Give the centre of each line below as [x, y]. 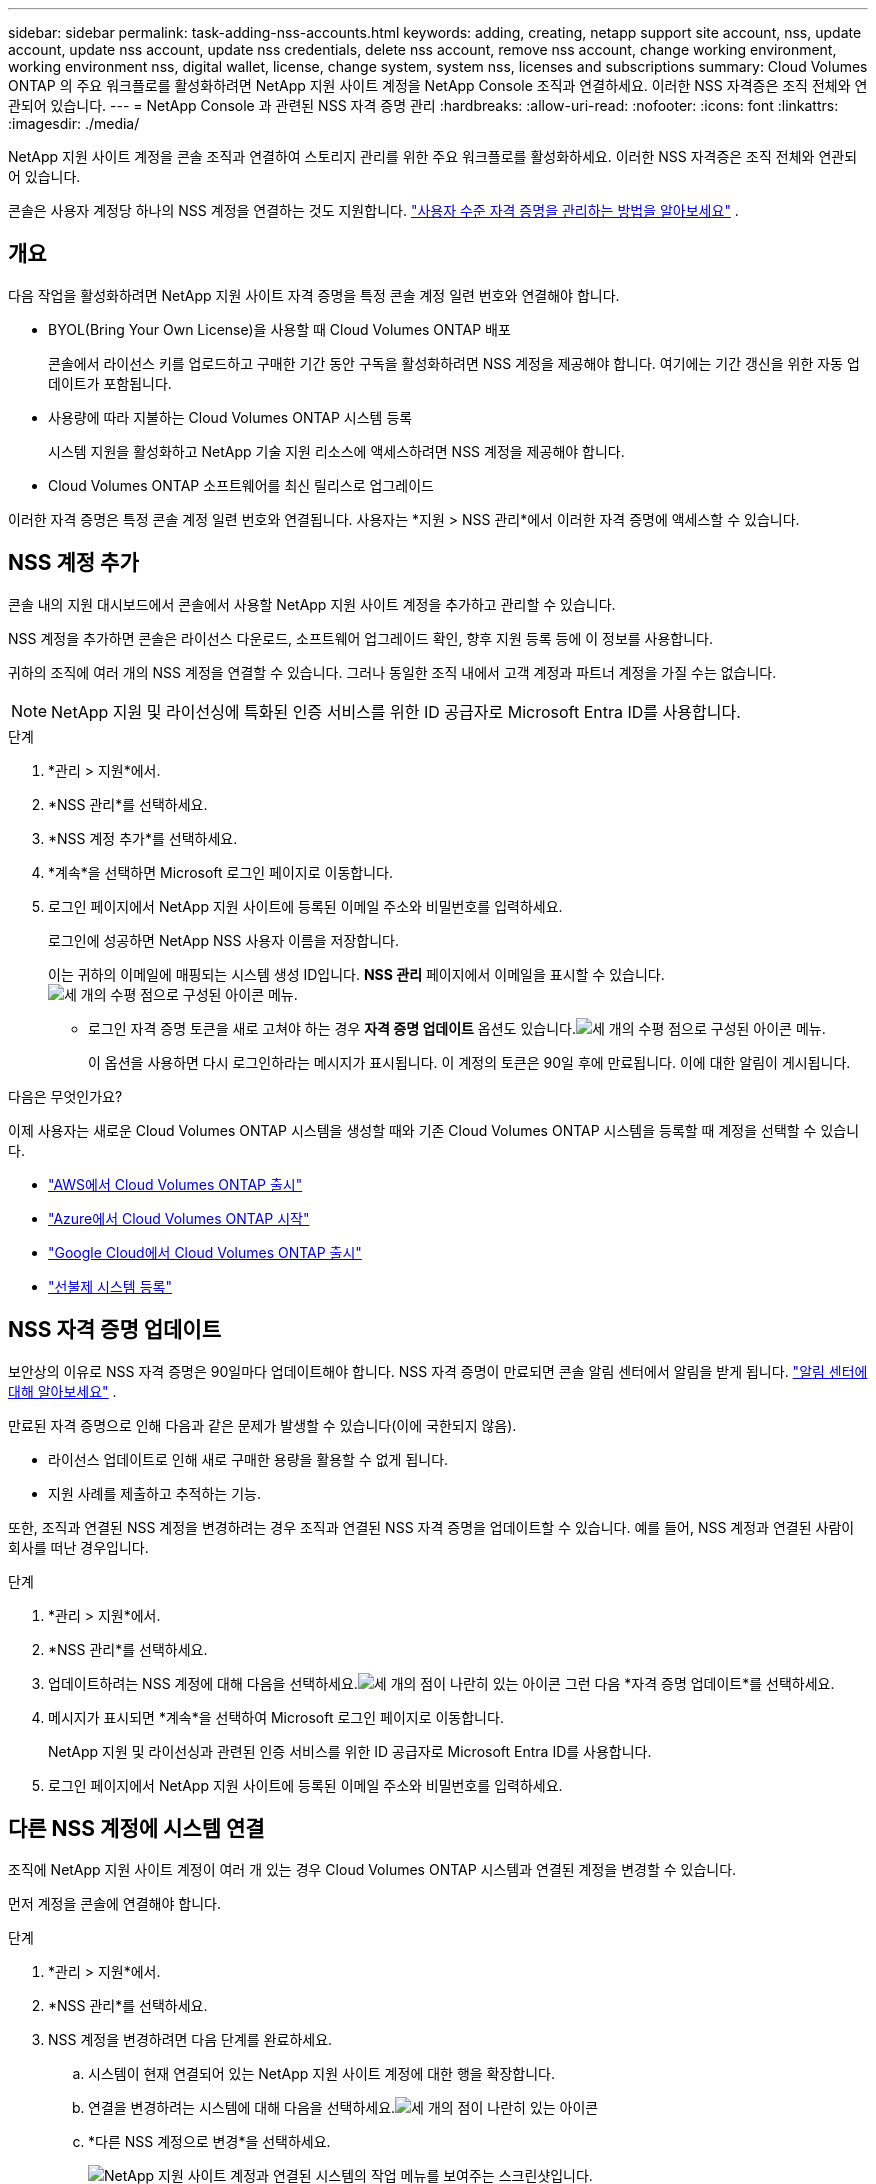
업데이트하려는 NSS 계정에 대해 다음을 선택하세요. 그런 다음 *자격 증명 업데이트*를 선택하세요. [441, 1683]
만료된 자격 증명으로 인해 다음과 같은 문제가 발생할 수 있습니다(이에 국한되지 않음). [262, 1425]
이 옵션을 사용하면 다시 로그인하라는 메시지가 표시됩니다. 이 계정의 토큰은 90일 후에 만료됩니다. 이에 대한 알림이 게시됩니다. [469, 1062]
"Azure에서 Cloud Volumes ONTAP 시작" [179, 1218]
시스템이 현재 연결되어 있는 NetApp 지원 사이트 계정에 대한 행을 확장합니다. [322, 2074]
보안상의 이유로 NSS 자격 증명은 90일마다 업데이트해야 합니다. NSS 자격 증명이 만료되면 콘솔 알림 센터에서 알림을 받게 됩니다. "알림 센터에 [438, 1371]
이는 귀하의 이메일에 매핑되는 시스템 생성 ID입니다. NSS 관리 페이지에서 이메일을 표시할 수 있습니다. [356, 974]
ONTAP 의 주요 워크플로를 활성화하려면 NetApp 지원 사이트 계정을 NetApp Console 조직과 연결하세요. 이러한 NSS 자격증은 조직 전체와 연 [438, 85]
